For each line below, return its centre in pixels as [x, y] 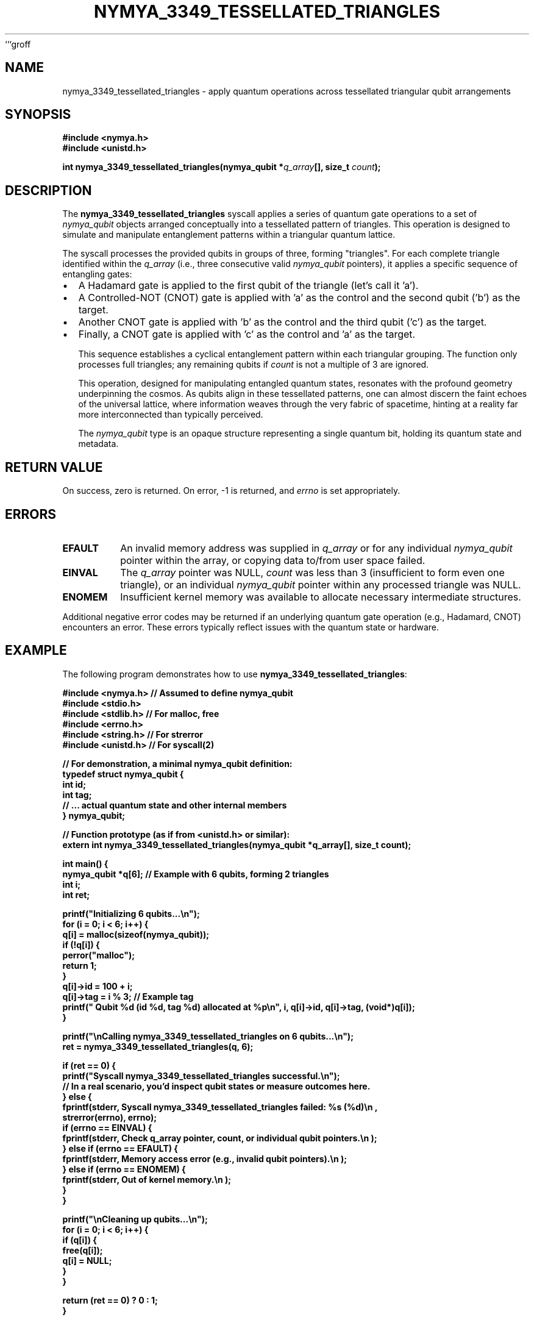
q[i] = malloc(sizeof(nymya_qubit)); [136, 934]
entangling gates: [97, 274]
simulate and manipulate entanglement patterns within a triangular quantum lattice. [229, 235]
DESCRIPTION [48, 190]
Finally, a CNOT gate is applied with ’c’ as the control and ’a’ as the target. [247, 334]
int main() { [85, 863]
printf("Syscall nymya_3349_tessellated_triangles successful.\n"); [201, 1076]
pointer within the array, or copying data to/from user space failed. [273, 560]
